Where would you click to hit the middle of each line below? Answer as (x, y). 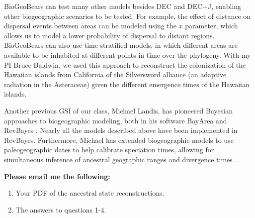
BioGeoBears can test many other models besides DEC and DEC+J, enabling (123, 6)
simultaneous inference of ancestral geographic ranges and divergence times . (121, 159)
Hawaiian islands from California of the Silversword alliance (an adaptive (115, 74)
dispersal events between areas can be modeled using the (90, 26)
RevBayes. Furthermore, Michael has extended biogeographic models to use (119, 140)
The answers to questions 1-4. (61, 209)
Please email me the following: (57, 176)
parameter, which (212, 26)
